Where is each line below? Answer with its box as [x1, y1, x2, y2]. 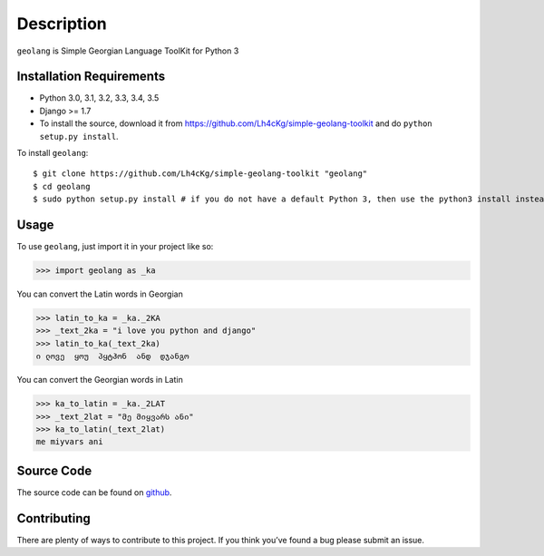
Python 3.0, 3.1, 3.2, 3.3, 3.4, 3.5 [39, 93, 160, 103]
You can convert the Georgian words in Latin [16, 375, 183, 385]
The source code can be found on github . [16, 486, 172, 498]
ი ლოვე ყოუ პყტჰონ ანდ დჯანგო [35, 351, 189, 362]
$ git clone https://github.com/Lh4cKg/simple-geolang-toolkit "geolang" [33, 169, 368, 179]
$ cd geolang [33, 181, 91, 191]
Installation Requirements [16, 69, 166, 84]
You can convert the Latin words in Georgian [16, 288, 183, 299]
